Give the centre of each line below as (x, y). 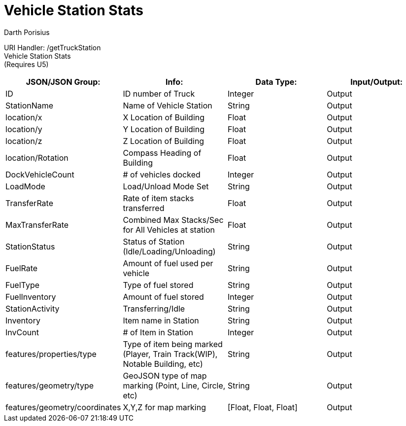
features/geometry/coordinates (63, 407)
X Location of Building (164, 117)
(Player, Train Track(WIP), (170, 354)
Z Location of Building (164, 141)
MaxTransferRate (37, 225)
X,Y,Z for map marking (164, 407)
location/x (24, 117)
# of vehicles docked (162, 174)
